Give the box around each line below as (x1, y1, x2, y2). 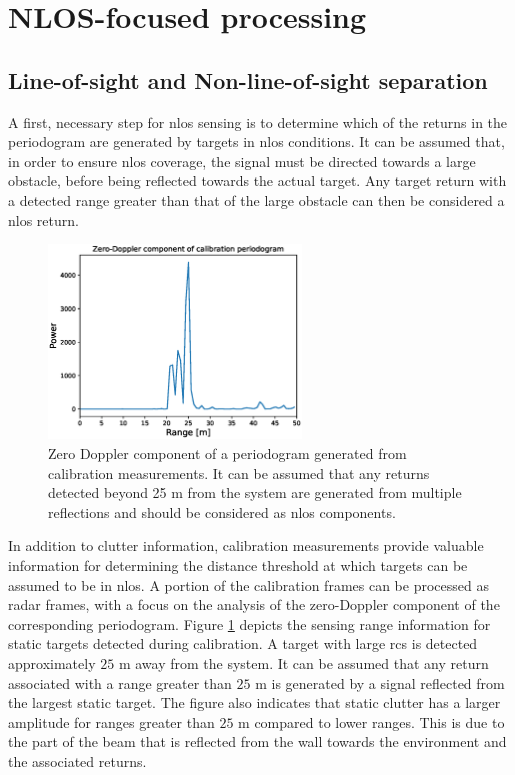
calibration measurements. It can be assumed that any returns (48, 462, 430, 483)
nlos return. (8, 209, 79, 230)
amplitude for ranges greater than (8, 711, 215, 732)
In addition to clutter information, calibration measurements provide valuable (8, 535, 484, 556)
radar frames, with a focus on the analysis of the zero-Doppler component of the (8, 594, 500, 615)
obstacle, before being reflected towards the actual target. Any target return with (8, 170, 507, 191)
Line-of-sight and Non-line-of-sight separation (8, 64, 488, 95)
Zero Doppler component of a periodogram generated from (48, 442, 407, 463)
